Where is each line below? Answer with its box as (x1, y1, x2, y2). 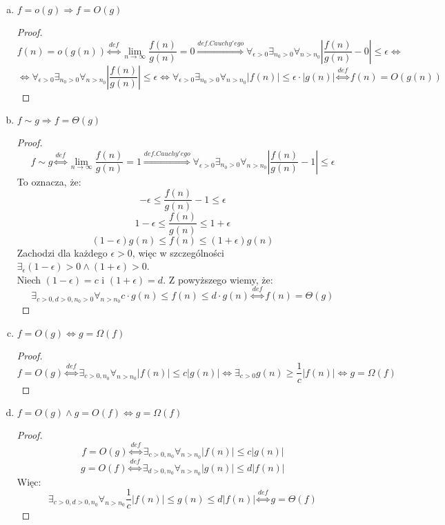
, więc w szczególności (132, 245, 224, 259)
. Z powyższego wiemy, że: (163, 272, 273, 286)
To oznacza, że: (17, 174, 81, 188)
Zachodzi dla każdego (17, 245, 108, 259)
